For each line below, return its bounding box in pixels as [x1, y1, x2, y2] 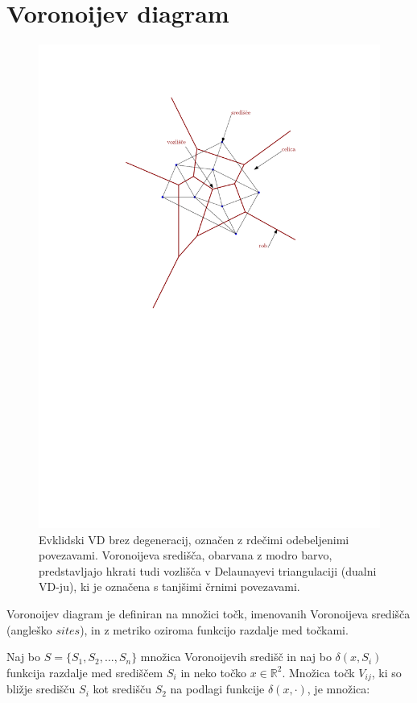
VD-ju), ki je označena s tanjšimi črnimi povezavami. [39, 578, 300, 595]
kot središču [93, 680, 151, 697]
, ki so [371, 663, 402, 680]
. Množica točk [282, 663, 355, 680]
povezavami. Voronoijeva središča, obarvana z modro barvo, [39, 547, 332, 564]
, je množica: [307, 680, 370, 697]
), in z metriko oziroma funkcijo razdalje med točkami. [80, 621, 349, 638]
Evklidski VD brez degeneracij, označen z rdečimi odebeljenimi [39, 530, 349, 547]
